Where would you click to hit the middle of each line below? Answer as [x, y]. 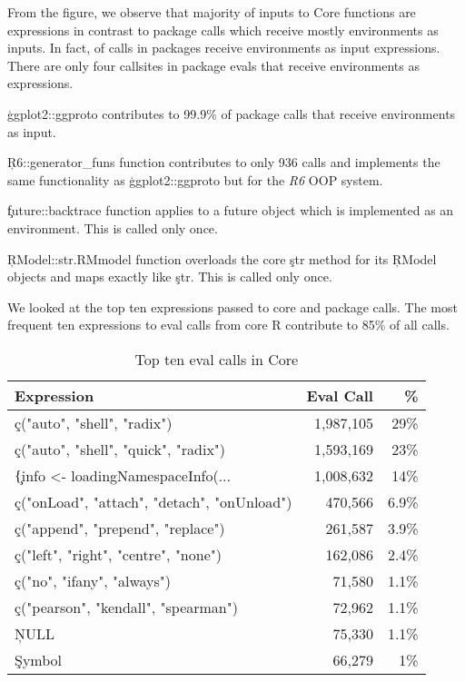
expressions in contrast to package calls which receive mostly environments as [223, 30]
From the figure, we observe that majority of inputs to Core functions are [212, 12]
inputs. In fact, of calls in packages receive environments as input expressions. [224, 48]
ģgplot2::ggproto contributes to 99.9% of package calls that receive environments [232, 113]
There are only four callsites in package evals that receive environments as [213, 65]
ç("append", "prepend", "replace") [120, 528]
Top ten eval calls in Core [217, 359]
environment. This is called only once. [113, 227]
